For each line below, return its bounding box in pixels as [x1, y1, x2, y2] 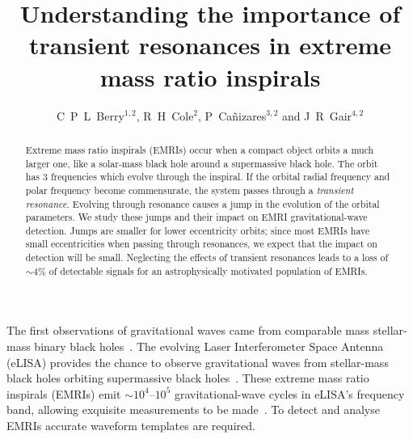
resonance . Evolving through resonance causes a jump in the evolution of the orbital [25, 196, 380, 210]
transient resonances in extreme [28, 28, 392, 61]
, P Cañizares [198, 107, 267, 124]
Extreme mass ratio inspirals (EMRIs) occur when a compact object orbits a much [25, 142, 374, 156]
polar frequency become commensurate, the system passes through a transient [25, 183, 354, 196]
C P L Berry [56, 107, 124, 124]
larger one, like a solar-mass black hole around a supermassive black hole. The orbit [25, 156, 378, 170]
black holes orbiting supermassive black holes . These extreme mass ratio [6, 369, 369, 386]
